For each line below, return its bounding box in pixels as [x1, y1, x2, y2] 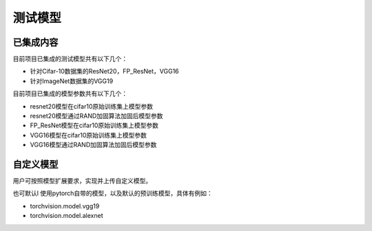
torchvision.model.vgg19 [30, 201, 100, 210]
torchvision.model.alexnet [30, 212, 103, 220]
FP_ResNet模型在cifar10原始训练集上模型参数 [30, 121, 158, 130]
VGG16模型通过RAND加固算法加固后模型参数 [30, 141, 157, 149]
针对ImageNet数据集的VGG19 [30, 76, 114, 85]
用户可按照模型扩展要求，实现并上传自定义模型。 [12, 177, 152, 185]
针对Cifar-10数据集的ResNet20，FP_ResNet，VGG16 [30, 67, 179, 76]
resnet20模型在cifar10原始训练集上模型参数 [30, 102, 153, 110]
